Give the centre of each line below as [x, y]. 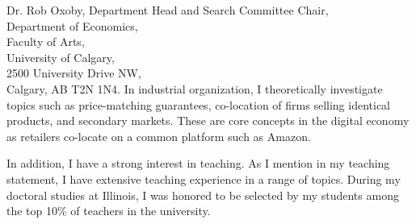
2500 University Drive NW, [74, 73]
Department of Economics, [72, 25]
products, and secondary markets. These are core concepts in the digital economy [208, 120]
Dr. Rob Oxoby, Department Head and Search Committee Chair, [168, 10]
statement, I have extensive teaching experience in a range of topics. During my [204, 178]
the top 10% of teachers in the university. [109, 211]
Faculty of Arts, [46, 41]
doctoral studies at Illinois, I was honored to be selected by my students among [203, 195]
